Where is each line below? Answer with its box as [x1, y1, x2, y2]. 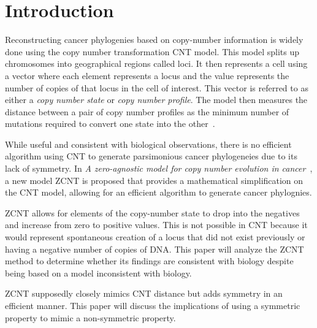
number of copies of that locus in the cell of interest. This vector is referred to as [5, 81, 308, 94]
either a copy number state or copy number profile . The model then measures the [5, 93, 308, 106]
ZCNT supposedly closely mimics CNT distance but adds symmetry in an [5, 287, 283, 300]
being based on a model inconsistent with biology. [5, 266, 192, 279]
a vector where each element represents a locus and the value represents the [5, 69, 289, 82]
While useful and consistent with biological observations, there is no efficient [5, 137, 292, 150]
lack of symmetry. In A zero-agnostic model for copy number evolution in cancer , [5, 162, 313, 175]
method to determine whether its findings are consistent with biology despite [5, 254, 294, 267]
